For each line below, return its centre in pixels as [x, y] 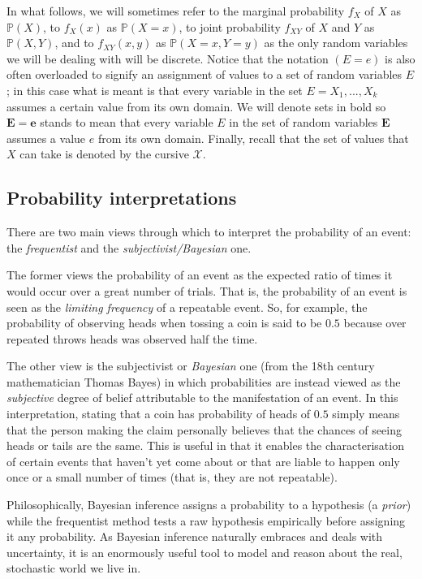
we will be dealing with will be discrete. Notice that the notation [168, 58]
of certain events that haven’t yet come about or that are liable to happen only [203, 461]
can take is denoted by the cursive [104, 154]
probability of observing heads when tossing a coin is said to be [164, 323]
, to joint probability [230, 26]
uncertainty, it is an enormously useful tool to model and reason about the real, [205, 552]
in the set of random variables [304, 122]
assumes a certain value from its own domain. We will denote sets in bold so [196, 106]
